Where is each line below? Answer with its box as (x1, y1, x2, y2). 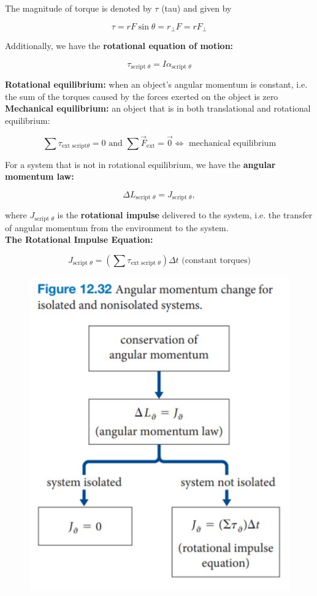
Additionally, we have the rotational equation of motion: (5, 39, 234, 52)
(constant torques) (181, 256, 251, 265)
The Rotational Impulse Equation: (5, 233, 153, 246)
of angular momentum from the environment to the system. (5, 221, 229, 234)
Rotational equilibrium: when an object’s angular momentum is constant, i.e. (5, 78, 308, 91)
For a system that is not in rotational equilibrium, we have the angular (5, 158, 276, 170)
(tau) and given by (161, 2, 232, 14)
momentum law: (5, 170, 74, 183)
